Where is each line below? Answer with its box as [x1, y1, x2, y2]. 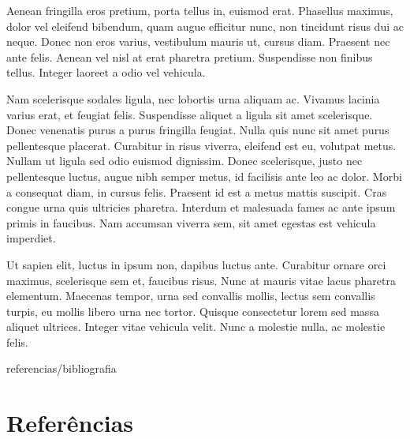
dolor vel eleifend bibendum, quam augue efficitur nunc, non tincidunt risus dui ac [6, 17, 404, 34]
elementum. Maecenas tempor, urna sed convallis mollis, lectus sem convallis [6, 287, 375, 304]
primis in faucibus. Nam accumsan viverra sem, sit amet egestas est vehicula [6, 214, 376, 231]
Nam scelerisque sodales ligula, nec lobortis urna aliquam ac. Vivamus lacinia [6, 90, 380, 107]
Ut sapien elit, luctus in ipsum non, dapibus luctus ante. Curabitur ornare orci [6, 256, 386, 272]
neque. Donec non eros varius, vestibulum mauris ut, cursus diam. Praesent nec [6, 33, 390, 50]
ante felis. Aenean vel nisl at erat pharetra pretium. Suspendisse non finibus [6, 48, 373, 65]
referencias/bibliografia [6, 360, 117, 377]
